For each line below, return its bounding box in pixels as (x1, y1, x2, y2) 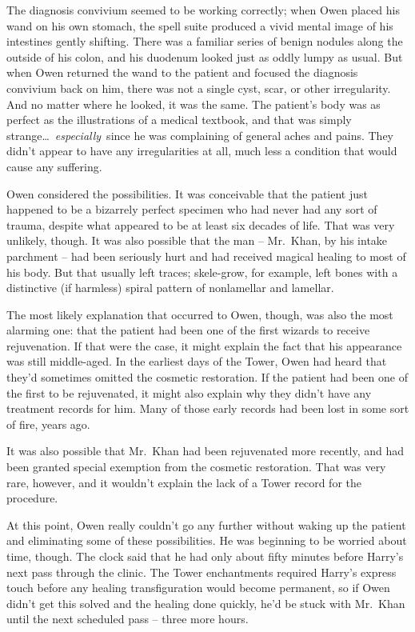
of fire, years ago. (6, 415, 90, 432)
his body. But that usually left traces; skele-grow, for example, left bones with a (6, 263, 398, 280)
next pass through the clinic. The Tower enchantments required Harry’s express (6, 563, 397, 580)
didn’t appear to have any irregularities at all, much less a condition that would (6, 142, 397, 159)
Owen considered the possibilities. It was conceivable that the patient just (6, 185, 368, 202)
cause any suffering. (6, 158, 102, 174)
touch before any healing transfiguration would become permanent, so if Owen (6, 579, 390, 596)
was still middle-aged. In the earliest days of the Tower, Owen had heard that (6, 353, 387, 370)
